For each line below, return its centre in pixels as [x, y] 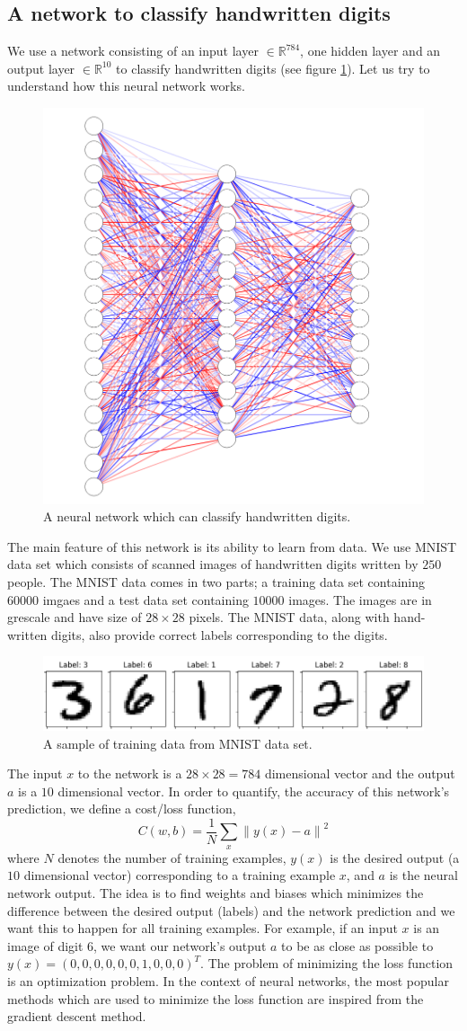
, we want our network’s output [180, 945]
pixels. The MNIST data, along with [289, 617]
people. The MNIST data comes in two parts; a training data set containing [216, 582]
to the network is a [130, 773]
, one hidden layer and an [370, 51]
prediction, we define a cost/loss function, [122, 809]
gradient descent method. [77, 1016]
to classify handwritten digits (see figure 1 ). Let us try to [273, 68]
